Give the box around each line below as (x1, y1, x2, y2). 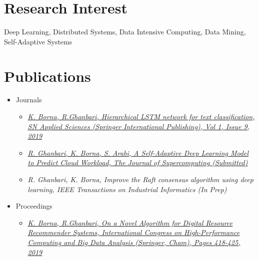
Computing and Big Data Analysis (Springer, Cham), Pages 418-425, (27, 237, 240, 247)
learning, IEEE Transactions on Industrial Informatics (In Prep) (27, 184, 227, 194)
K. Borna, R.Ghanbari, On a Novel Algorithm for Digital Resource (27, 217, 233, 228)
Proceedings (15, 201, 52, 211)
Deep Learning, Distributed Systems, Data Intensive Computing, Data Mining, (4, 26, 246, 37)
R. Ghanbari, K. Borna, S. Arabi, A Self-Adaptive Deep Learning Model (27, 147, 249, 158)
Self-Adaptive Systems (4, 36, 72, 46)
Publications (4, 65, 91, 86)
